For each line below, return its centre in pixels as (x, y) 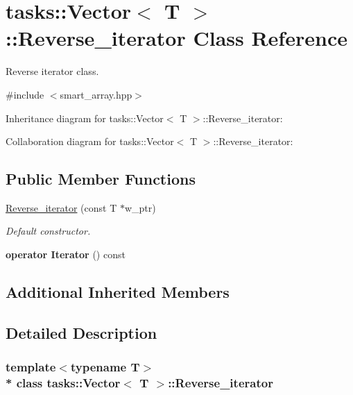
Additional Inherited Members (118, 292)
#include (25, 94)
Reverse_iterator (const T (61, 207)
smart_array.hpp (96, 94)
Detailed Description (81, 332)
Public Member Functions (101, 179)
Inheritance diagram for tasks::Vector (85, 118)
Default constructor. (48, 231)
